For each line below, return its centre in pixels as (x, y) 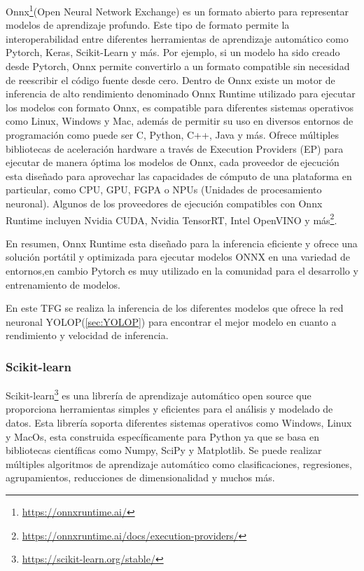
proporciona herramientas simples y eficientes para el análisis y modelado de (169, 409)
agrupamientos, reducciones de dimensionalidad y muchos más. (140, 477)
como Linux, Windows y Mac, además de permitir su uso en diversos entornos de (180, 121)
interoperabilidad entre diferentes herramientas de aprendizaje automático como (177, 38)
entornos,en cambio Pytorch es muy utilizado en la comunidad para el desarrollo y (182, 270)
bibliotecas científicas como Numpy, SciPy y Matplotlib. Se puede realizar (164, 450)
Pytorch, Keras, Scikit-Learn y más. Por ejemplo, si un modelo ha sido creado (173, 52)
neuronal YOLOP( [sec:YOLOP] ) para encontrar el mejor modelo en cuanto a (171, 321)
